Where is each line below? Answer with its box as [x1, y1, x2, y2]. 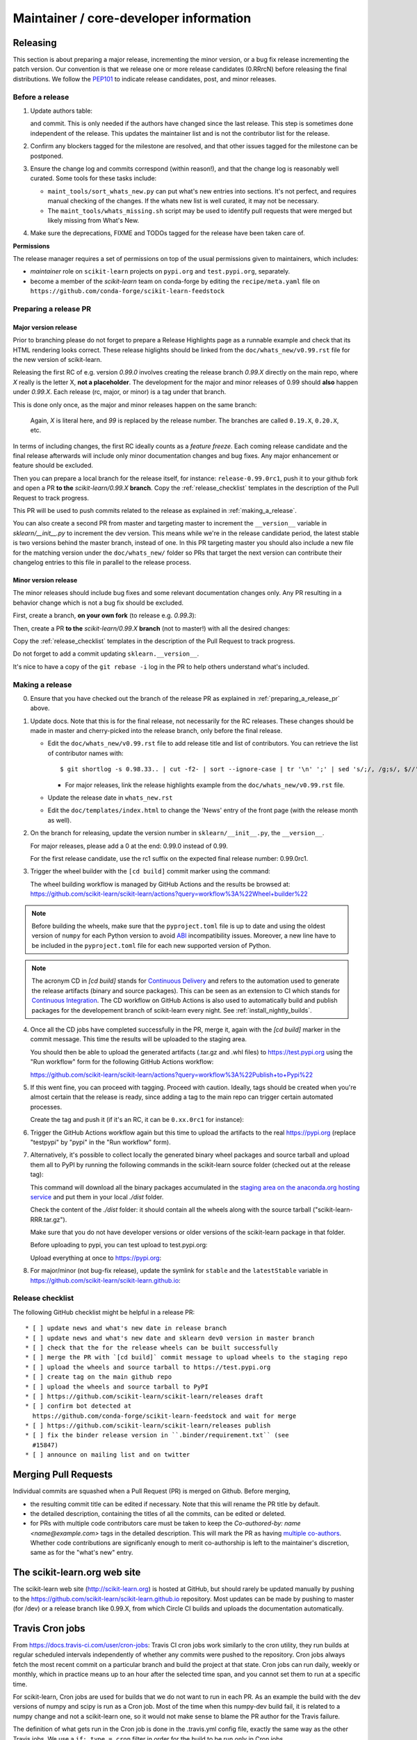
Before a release [13, 92, 69, 102]
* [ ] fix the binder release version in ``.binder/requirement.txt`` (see [25, 1431, 289, 1439]
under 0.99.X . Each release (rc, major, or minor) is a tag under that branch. [13, 388, 227, 396]
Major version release [13, 323, 78, 331]
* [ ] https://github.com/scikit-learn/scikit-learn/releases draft [25, 1392, 263, 1400]
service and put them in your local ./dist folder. [30, 1192, 164, 1201]
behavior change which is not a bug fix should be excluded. [13, 599, 184, 607]
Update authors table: [30, 106, 93, 115]
